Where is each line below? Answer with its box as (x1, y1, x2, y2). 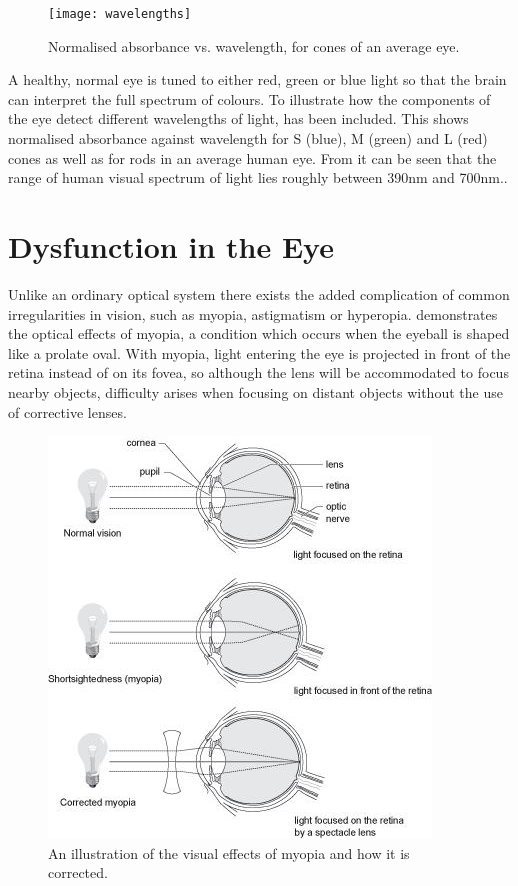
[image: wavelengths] (48, 7, 192, 21)
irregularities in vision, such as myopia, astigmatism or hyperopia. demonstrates (8, 303, 498, 324)
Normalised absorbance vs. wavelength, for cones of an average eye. (48, 35, 460, 56)
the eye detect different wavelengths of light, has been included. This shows (8, 108, 469, 129)
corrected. (48, 862, 108, 883)
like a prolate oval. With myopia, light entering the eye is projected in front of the (8, 342, 511, 363)
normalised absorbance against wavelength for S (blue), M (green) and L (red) (8, 128, 488, 149)
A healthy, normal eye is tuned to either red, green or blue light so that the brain (8, 69, 507, 90)
